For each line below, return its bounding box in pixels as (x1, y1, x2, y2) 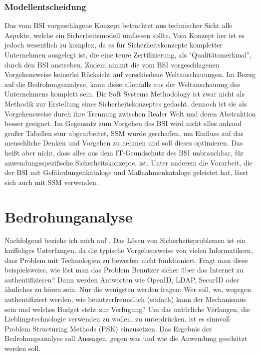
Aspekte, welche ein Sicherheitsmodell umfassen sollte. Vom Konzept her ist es (4, 29, 245, 40)
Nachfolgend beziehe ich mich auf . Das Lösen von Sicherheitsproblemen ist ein (4, 235, 246, 245)
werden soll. (4, 342, 41, 353)
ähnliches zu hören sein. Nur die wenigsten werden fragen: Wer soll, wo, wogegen (4, 284, 251, 294)
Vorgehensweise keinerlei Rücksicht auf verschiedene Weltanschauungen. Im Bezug (4, 69, 256, 79)
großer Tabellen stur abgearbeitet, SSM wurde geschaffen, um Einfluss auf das (4, 127, 244, 138)
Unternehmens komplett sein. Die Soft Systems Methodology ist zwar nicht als (4, 88, 245, 99)
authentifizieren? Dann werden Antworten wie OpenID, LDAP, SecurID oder (4, 274, 240, 284)
